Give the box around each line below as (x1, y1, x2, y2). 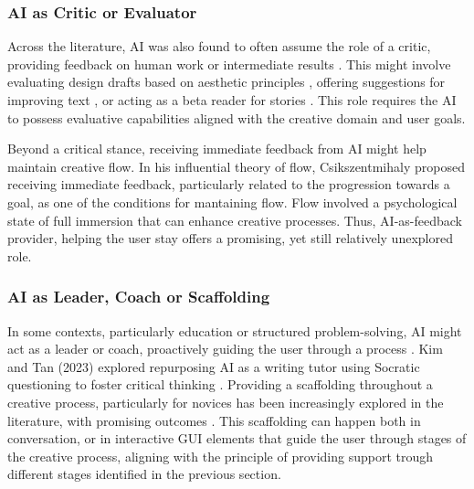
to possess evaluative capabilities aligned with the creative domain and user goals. (7, 108, 466, 127)
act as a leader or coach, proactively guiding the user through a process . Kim (7, 339, 443, 358)
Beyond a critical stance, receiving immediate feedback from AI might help (7, 139, 427, 158)
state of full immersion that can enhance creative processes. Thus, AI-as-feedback (7, 210, 462, 229)
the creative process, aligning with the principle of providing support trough (7, 446, 434, 465)
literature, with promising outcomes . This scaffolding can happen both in (7, 410, 421, 430)
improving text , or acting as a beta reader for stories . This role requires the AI (7, 90, 457, 109)
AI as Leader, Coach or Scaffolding (7, 285, 270, 308)
